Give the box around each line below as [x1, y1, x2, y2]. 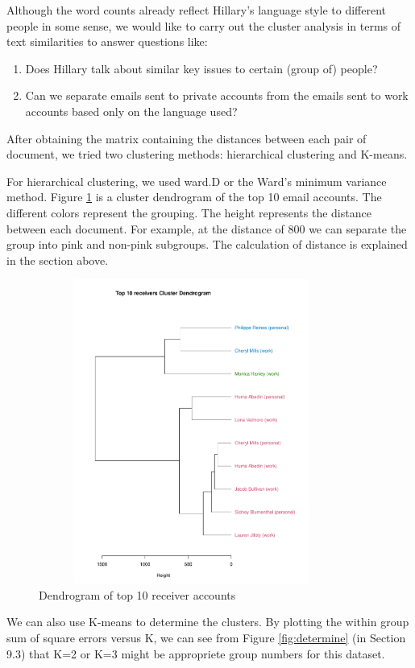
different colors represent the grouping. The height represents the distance [6, 204, 371, 221]
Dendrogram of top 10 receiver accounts [39, 586, 236, 603]
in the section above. [6, 251, 109, 268]
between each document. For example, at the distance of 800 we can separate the [6, 220, 407, 237]
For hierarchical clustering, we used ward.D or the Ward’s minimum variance [6, 172, 387, 189]
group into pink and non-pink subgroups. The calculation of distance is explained [6, 236, 408, 253]
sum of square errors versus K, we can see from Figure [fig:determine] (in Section [6, 629, 406, 646]
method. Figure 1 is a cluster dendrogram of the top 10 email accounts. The [6, 188, 382, 205]
